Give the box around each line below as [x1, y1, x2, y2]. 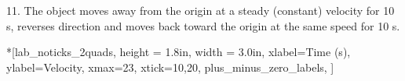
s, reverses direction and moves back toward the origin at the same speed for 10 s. [6, 17, 400, 33]
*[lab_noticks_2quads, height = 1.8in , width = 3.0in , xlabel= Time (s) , [6, 44, 351, 60]
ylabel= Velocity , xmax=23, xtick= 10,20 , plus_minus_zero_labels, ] [6, 58, 334, 75]
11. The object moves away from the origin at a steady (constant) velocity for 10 [6, 2, 395, 18]
